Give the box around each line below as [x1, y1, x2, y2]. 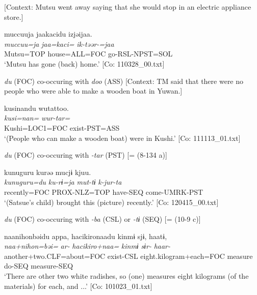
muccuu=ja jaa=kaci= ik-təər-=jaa [4, 38, 114, 49]
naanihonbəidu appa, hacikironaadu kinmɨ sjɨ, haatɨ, [4, 230, 167, 241]
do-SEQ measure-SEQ [4, 260, 73, 271]
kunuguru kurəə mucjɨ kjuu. [4, 166, 91, 177]
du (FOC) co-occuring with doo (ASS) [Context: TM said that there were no [4, 75, 244, 86]
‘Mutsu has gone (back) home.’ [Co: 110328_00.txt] [4, 58, 165, 69]
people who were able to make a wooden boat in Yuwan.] [4, 85, 183, 96]
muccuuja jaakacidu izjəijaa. [4, 28, 92, 39]
